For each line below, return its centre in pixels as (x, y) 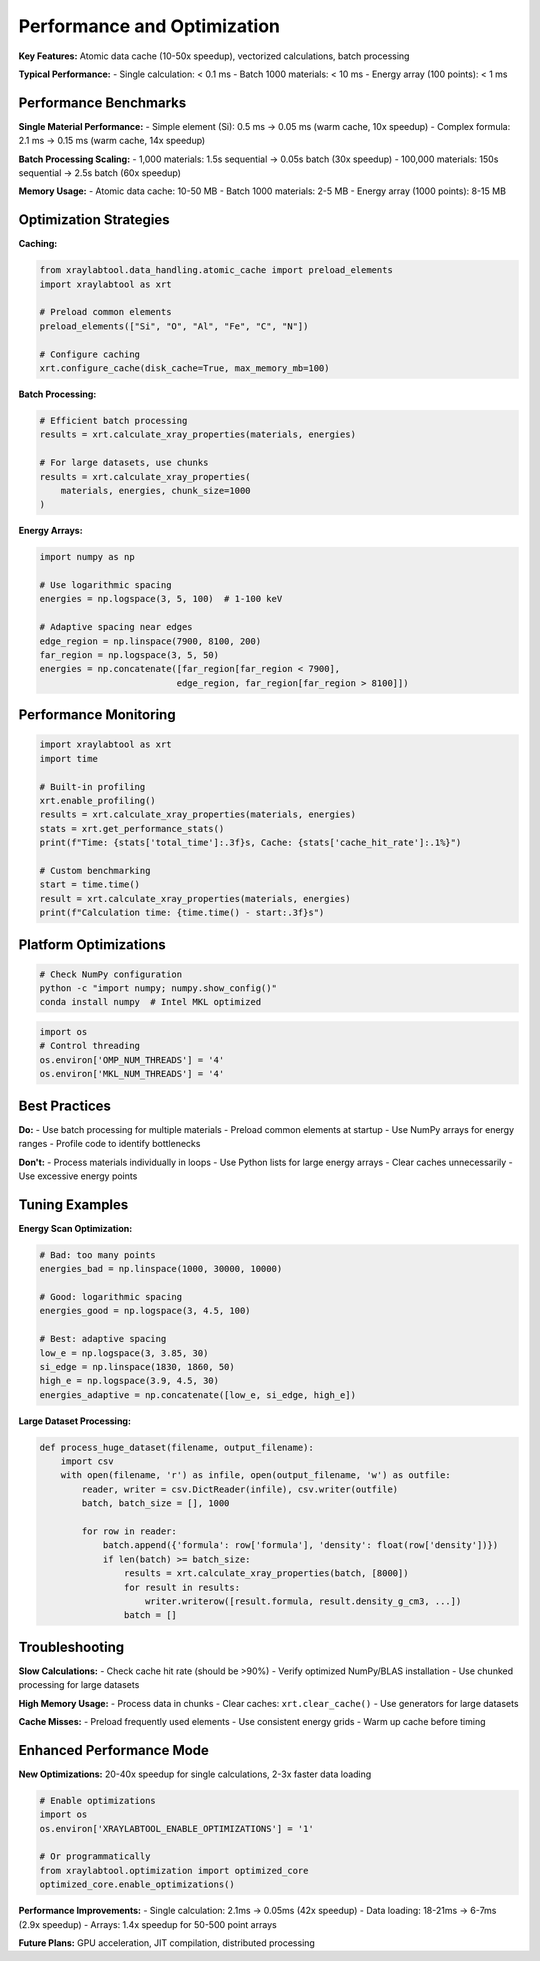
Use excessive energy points (78, 1176)
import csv (87, 1461)
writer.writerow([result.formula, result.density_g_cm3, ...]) (303, 1601)
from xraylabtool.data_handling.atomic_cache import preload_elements (216, 270)
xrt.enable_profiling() (98, 800)
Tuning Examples (73, 1204)
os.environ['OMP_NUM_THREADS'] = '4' (132, 1059)
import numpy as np (87, 557)
